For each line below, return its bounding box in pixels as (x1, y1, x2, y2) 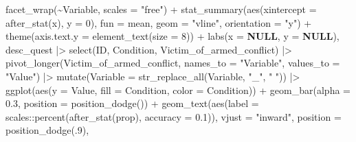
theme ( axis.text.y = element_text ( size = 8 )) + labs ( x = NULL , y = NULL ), (5, 29, 340, 43)
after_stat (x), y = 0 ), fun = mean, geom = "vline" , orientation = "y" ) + (5, 15, 312, 29)
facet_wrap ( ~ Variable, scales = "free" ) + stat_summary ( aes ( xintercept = (5, 2, 317, 16)
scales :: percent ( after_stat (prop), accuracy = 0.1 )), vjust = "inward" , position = (5, 109, 342, 123)
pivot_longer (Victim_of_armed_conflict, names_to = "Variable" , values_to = (5, 56, 340, 70)
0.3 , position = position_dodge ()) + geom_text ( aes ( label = (5, 96, 259, 110)
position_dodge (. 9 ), (5, 123, 89, 137)
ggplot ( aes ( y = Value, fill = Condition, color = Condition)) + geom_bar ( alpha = (5, 82, 351, 97)
